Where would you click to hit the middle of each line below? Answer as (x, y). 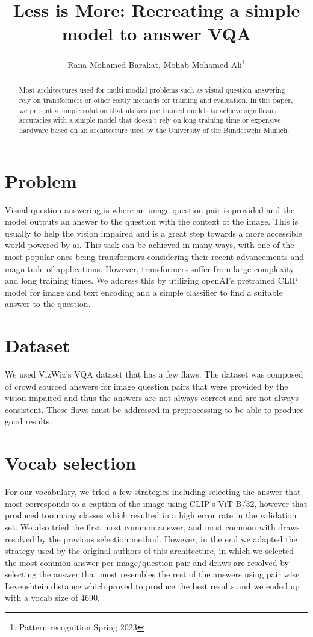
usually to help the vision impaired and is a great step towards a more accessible (153, 233)
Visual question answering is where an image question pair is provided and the (150, 209)
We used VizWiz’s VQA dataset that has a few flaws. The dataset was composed (154, 374)
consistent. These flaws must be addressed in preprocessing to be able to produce (154, 409)
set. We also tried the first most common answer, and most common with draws (152, 527)
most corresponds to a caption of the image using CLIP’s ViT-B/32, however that (156, 503)
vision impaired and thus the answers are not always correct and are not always (152, 398)
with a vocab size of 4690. (52, 598)
